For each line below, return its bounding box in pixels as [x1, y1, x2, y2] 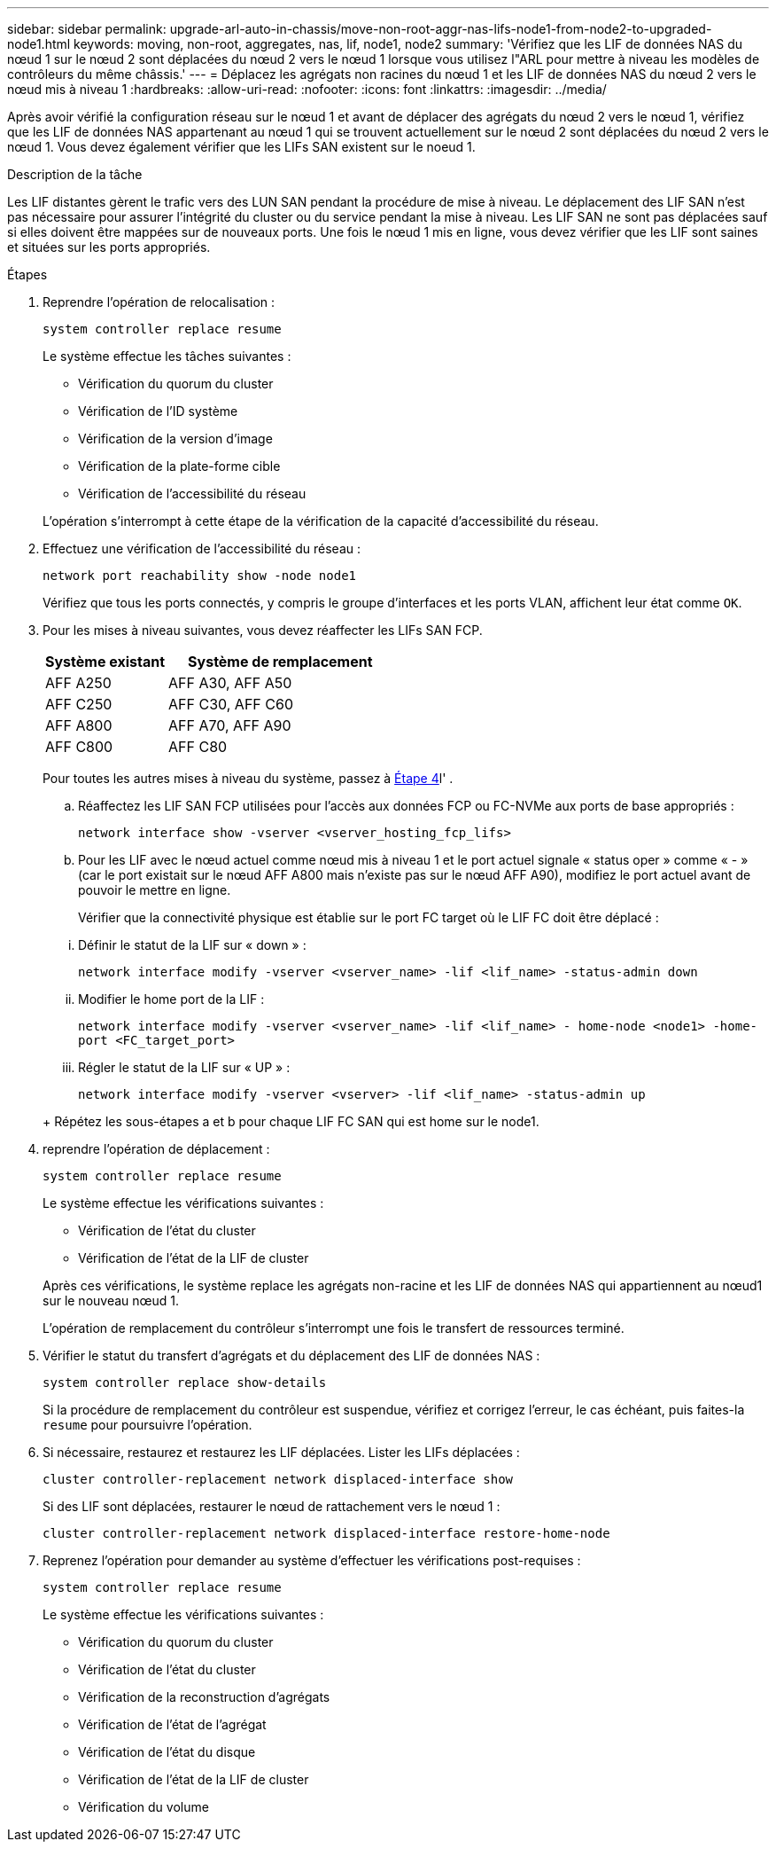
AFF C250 [45, 695, 113, 713]
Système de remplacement [188, 653, 373, 670]
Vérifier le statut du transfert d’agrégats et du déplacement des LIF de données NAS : [43, 1348, 540, 1363]
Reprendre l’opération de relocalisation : [43, 294, 275, 309]
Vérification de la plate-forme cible [78, 458, 281, 474]
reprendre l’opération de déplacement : [43, 1141, 270, 1156]
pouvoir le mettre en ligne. [78, 882, 231, 897]
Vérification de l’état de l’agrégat [78, 1717, 267, 1732]
